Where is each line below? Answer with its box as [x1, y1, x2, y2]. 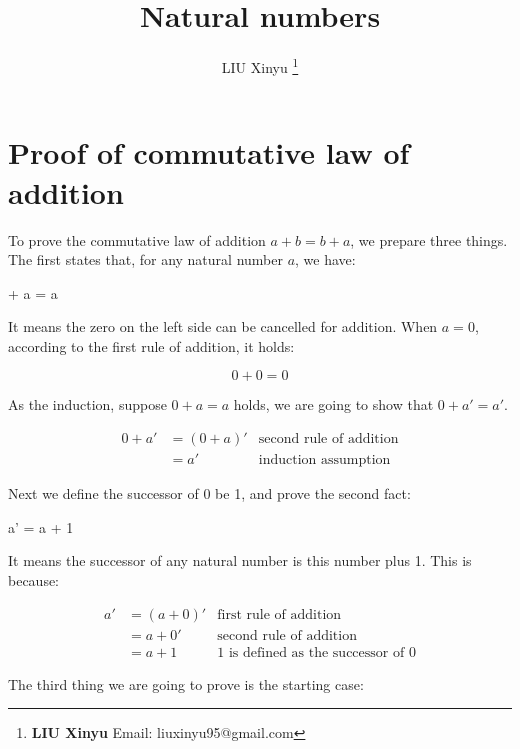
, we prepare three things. [350, 229, 508, 250]
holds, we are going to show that [233, 394, 434, 415]
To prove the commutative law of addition [8, 229, 266, 250]
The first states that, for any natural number [8, 249, 283, 270]
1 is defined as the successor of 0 [217, 645, 416, 660]
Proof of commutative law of [8, 132, 410, 173]
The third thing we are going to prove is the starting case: [8, 673, 364, 694]
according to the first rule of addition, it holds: [8, 335, 295, 356]
